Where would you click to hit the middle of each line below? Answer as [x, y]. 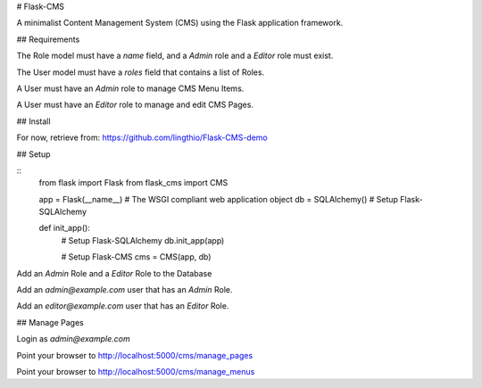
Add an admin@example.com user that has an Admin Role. [125, 290]
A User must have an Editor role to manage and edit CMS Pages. [135, 105]
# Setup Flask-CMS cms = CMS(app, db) [136, 257]
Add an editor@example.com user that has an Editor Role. [123, 306]
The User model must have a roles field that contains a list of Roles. [141, 72]
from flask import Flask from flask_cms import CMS [133, 183]
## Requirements [48, 39]
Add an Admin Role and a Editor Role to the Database [114, 273]
